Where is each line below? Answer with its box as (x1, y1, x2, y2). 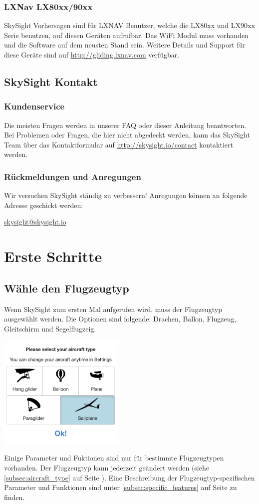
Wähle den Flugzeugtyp (4, 280, 129, 295)
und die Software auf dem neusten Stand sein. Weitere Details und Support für (4, 39, 246, 50)
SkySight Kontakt (4, 73, 98, 89)
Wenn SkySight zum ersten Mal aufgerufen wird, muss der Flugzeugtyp (4, 303, 222, 314)
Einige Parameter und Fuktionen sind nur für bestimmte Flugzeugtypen (4, 452, 224, 463)
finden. (4, 491, 25, 502)
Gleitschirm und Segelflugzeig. (4, 323, 96, 333)
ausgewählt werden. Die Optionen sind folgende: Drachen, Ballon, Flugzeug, (4, 313, 237, 324)
